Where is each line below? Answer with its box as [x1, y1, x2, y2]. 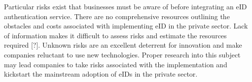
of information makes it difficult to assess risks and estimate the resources [4, 30, 227, 40]
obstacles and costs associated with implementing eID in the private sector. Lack [4, 21, 248, 31]
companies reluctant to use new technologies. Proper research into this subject [4, 49, 241, 59]
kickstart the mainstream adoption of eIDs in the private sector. [4, 69, 198, 79]
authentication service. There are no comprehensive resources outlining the [4, 11, 230, 21]
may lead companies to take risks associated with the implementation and [4, 59, 227, 69]
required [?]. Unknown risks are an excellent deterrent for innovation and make [4, 40, 242, 50]
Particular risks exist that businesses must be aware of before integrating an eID [4, 1, 247, 11]
